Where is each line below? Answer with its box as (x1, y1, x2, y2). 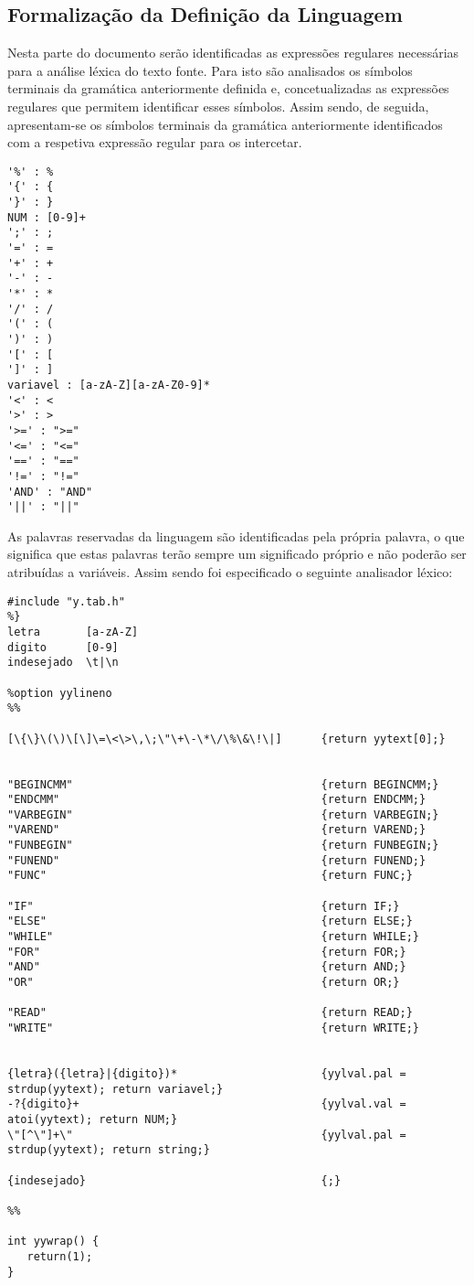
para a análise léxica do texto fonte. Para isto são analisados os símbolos (7, 60, 413, 80)
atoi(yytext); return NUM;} (7, 1112, 178, 1126)
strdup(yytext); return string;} (7, 1143, 210, 1157)
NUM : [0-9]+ (7, 210, 86, 224)
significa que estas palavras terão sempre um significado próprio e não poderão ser (7, 544, 467, 563)
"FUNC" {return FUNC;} (7, 869, 413, 883)
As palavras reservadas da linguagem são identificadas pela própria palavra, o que (7, 526, 465, 545)
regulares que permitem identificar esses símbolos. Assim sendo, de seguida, (7, 96, 429, 115)
